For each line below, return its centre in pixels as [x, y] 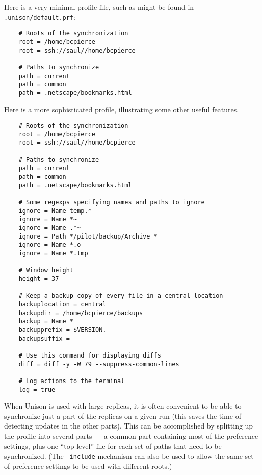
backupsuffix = [44, 338]
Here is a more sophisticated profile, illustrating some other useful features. [122, 109]
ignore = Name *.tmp [53, 253]
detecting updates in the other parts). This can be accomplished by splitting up [129, 426]
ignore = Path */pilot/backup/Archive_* [88, 236]
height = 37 [39, 279]
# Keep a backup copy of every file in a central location [121, 296]
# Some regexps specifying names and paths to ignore [112, 203]
